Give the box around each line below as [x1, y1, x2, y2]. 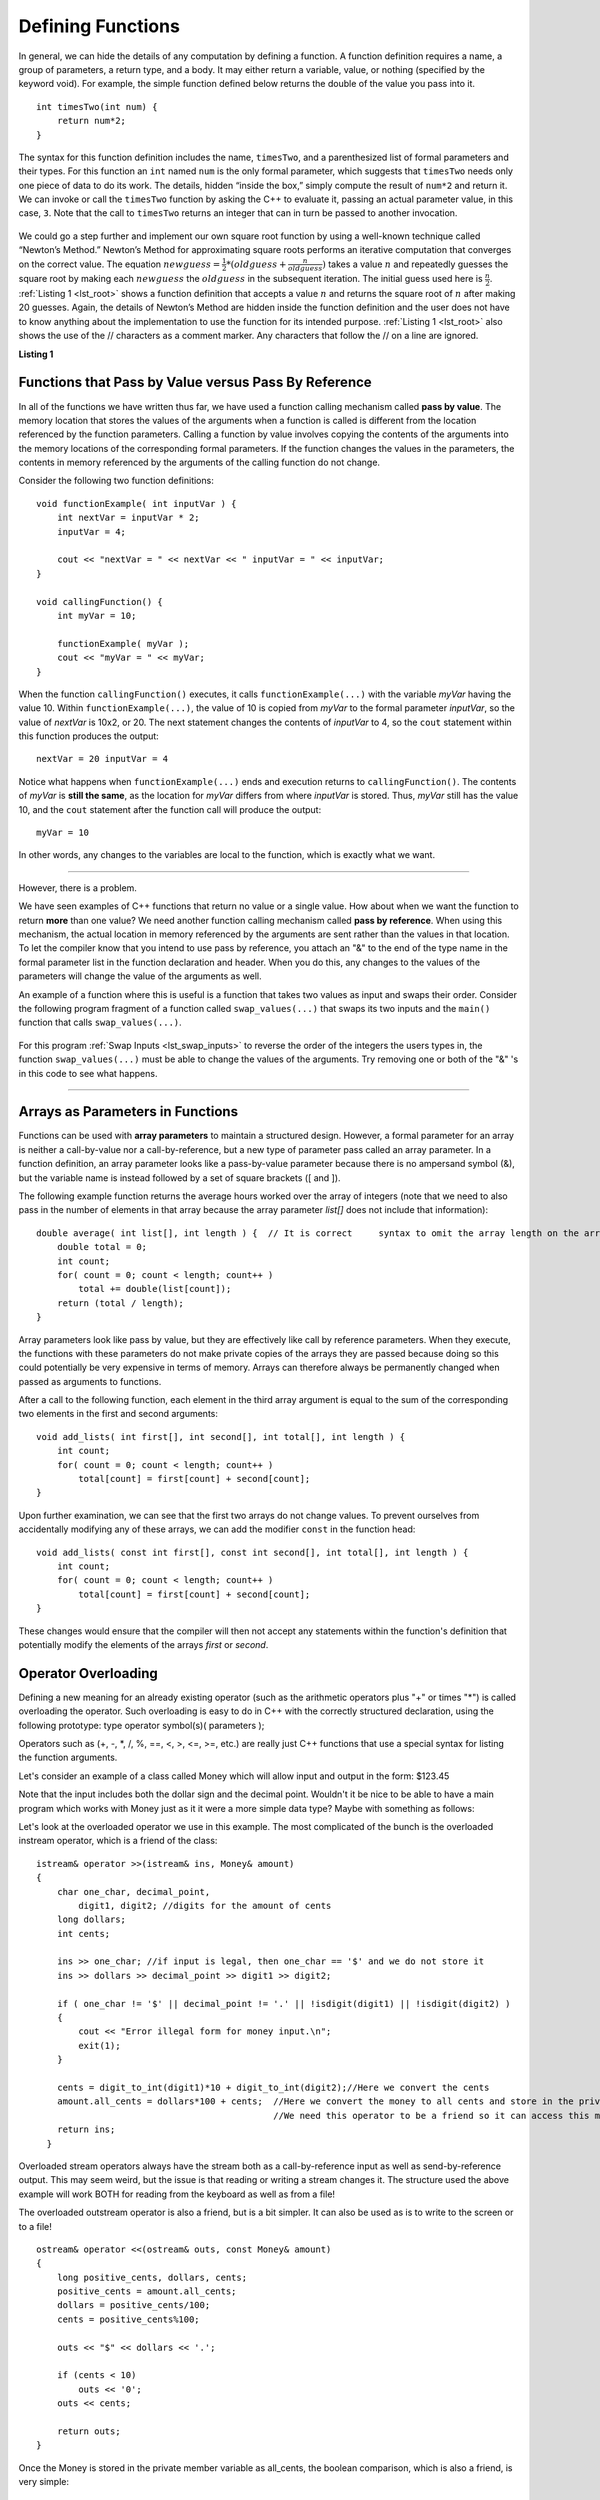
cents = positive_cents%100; [56, 2313, 200, 2325]
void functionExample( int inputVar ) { [36, 498, 237, 509]
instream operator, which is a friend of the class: [18, 1835, 218, 1847]
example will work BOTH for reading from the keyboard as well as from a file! [18, 2188, 335, 2200]
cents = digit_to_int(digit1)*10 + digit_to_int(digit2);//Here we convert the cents [56, 2081, 490, 2093]
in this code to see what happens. [18, 1067, 158, 1079]
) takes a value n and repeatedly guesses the [321, 258, 509, 270]
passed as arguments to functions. [18, 1375, 162, 1387]
